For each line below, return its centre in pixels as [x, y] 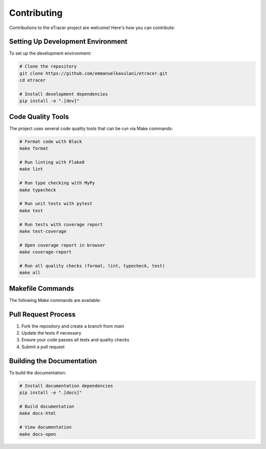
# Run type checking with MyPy [57, 183]
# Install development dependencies [64, 94]
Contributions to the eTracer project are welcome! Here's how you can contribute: [92, 28]
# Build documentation [47, 406]
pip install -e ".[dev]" [50, 101]
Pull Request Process [42, 314]
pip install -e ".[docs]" [51, 393]
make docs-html [38, 413]
